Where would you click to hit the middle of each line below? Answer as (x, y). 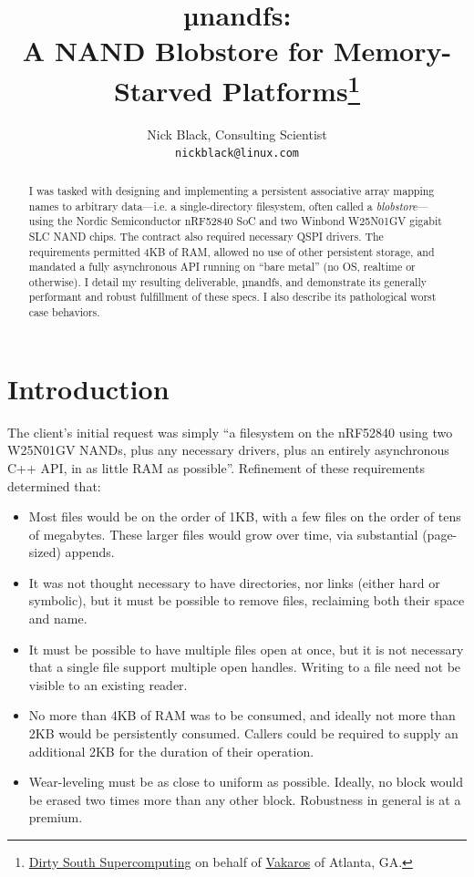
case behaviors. (64, 312)
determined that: (54, 485)
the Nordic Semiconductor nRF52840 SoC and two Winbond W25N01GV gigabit (249, 221)
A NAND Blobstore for (173, 51)
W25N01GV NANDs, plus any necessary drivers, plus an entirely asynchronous (228, 450)
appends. (90, 552)
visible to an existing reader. (108, 684)
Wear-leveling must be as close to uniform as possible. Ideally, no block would (246, 782)
